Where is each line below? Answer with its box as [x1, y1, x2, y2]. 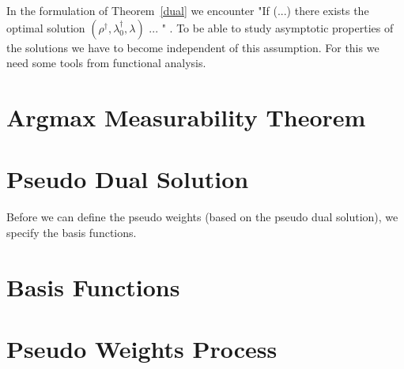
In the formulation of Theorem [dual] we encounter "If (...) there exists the [6, 2, 369, 18]
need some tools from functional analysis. [6, 55, 206, 71]
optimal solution [6, 19, 85, 36]
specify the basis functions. [6, 224, 137, 240]
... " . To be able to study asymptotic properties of [149, 19, 394, 36]
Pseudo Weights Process [6, 333, 278, 365]
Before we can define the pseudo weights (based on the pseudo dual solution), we [6, 209, 398, 225]
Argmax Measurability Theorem [6, 100, 366, 133]
